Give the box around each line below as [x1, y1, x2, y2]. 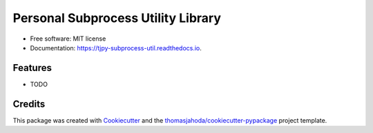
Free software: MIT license [30, 34, 106, 43]
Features [12, 62, 52, 74]
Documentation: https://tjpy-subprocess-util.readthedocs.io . [30, 43, 202, 52]
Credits [12, 98, 46, 110]
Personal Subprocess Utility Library [12, 10, 221, 25]
